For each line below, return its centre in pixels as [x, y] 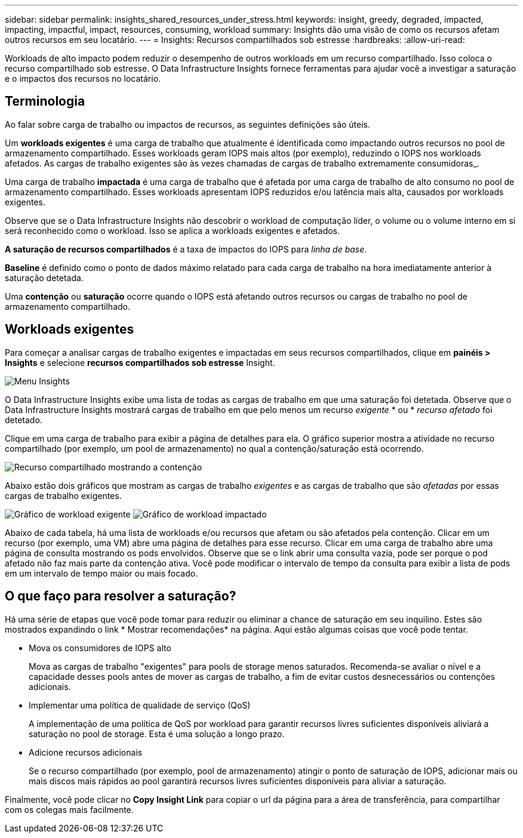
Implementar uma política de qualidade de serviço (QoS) [140, 705]
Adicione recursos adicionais [86, 752]
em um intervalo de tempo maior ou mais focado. [101, 573]
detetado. [24, 420]
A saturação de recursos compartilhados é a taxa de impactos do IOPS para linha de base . [186, 249]
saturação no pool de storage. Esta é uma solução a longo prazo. [157, 734]
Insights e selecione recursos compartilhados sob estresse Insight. [140, 362]
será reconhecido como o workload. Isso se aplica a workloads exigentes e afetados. [173, 230]
